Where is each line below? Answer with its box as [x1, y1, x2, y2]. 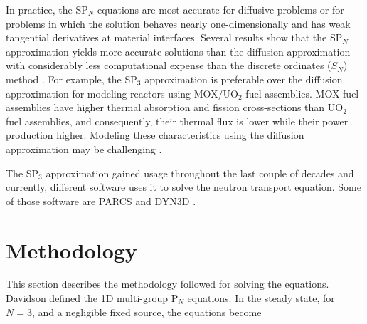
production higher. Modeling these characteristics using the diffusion [6, 127, 304, 142]
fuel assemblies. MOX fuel [245, 85, 359, 100]
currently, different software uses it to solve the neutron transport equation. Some [6, 179, 361, 194]
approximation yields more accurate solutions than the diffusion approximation [6, 43, 351, 58]
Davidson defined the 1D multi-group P [6, 291, 179, 305]
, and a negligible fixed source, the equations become [31, 304, 262, 319]
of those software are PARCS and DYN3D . [6, 193, 196, 208]
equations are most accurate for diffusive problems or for [97, 2, 344, 16]
